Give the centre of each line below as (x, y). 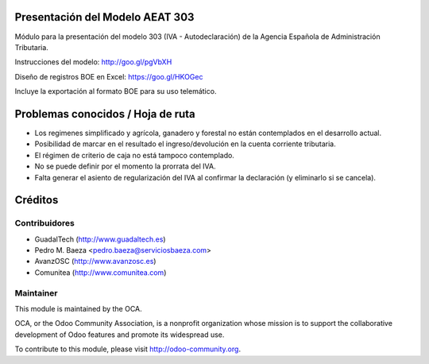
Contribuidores (44, 223)
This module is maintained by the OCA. (78, 309)
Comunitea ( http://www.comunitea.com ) (100, 272)
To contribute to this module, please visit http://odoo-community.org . (128, 349)
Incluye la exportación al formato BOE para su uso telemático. (116, 91)
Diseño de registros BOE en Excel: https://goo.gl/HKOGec (109, 76)
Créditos (37, 200)
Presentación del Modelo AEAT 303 (104, 17)
